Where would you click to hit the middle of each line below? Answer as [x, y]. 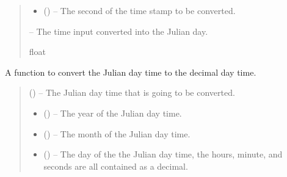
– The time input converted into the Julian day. [118, 31]
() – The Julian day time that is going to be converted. [132, 92]
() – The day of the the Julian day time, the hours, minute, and [163, 154]
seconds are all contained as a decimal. [116, 166]
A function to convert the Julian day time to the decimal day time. [131, 72]
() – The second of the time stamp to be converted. [140, 10]
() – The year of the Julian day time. [113, 113]
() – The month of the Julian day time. [117, 133]
